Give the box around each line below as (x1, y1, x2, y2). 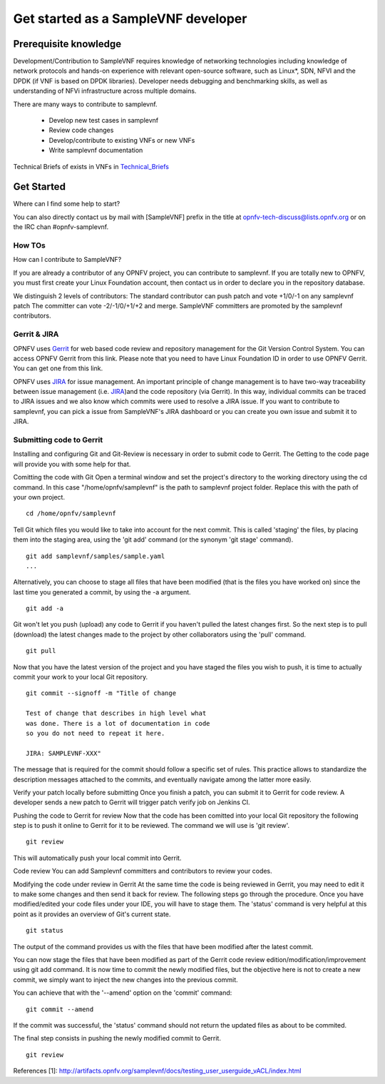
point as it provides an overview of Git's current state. (13, 910, 171, 918)
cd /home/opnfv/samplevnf (26, 510, 117, 517)
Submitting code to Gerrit (13, 435, 103, 445)
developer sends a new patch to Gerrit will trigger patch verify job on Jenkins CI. (13, 798, 250, 806)
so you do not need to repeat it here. (26, 729, 165, 737)
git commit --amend (26, 1005, 94, 1013)
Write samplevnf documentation (48, 146, 143, 155)
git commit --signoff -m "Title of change (26, 689, 177, 697)
